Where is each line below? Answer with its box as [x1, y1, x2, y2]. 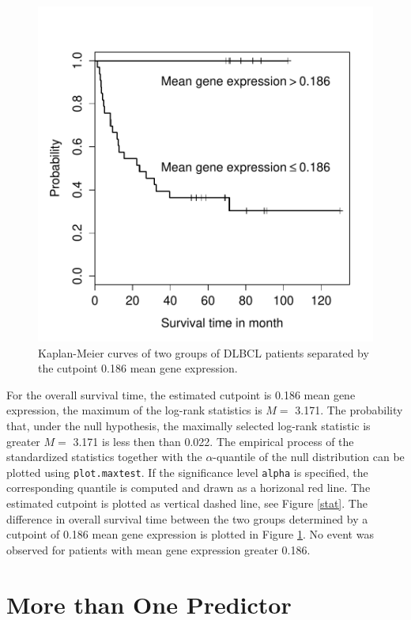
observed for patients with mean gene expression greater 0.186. [6, 541, 311, 558]
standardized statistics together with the [6, 448, 202, 465]
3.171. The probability [295, 402, 403, 418]
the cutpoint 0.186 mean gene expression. [38, 360, 238, 376]
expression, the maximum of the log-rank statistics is [6, 402, 262, 418]
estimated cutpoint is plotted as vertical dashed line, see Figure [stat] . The [6, 495, 368, 511]
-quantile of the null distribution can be [213, 448, 405, 465]
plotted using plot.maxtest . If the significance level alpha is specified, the [6, 463, 368, 480]
